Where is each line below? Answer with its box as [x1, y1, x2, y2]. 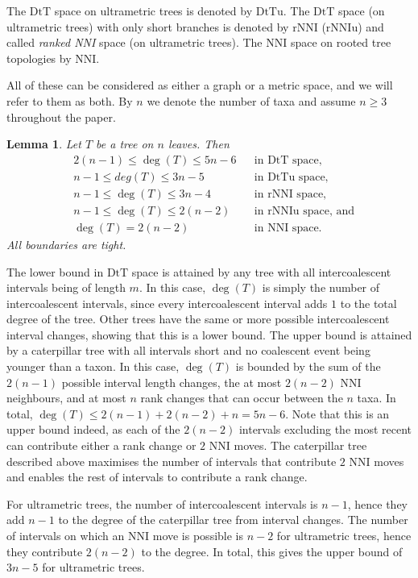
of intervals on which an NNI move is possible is [6, 527, 243, 543]
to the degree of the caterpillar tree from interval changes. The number [58, 511, 408, 528]
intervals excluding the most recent [238, 421, 412, 438]
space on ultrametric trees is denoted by [54, 2, 253, 19]
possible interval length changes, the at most [61, 373, 282, 390]
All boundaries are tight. [6, 235, 126, 252]
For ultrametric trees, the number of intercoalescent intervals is [6, 495, 318, 512]
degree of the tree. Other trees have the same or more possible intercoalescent [6, 310, 390, 327]
